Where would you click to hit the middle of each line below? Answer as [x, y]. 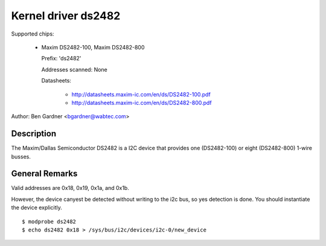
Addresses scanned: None [75, 69]
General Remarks [44, 174]
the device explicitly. [37, 207]
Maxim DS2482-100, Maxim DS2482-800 [93, 47]
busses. [21, 156]
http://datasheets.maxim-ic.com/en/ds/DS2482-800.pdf [142, 102]
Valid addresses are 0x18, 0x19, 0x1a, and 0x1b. [70, 188]
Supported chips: [33, 34]
